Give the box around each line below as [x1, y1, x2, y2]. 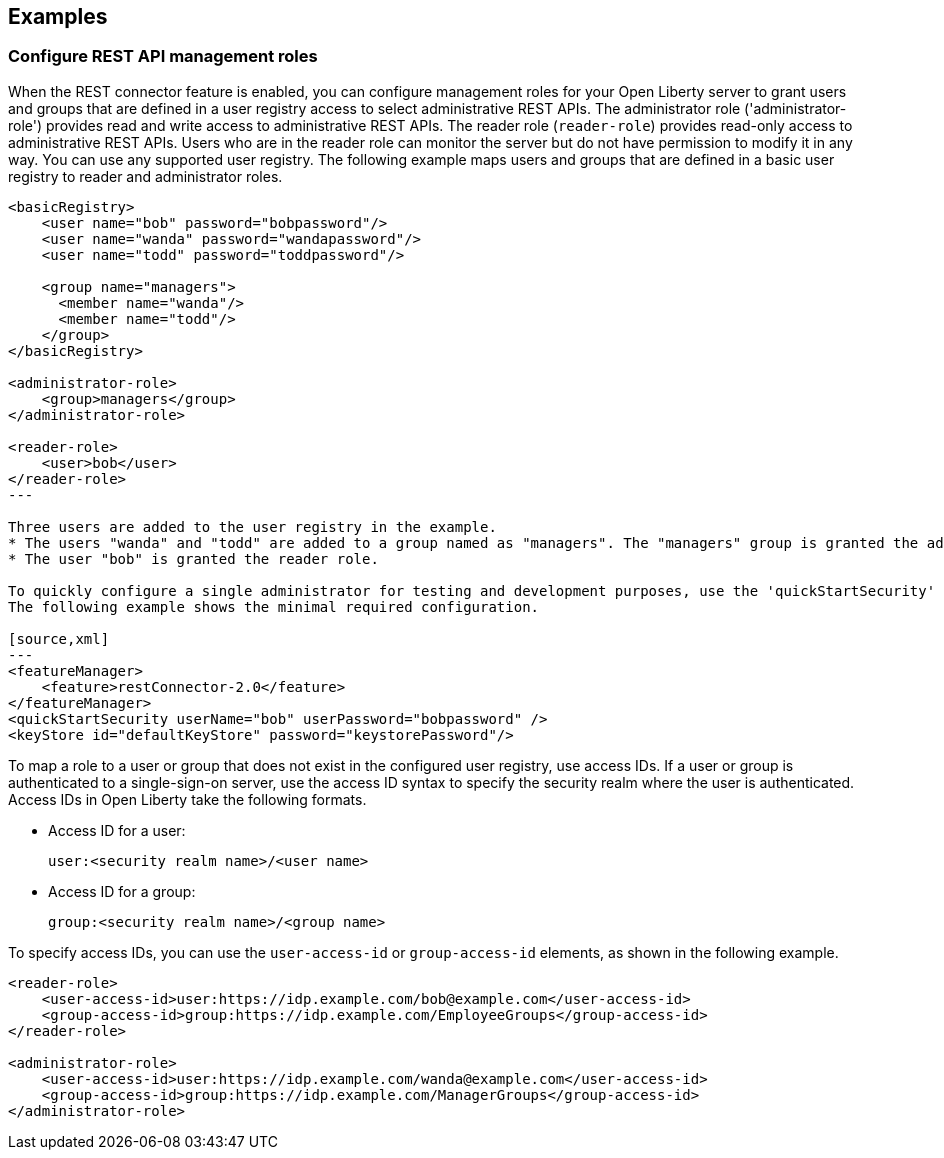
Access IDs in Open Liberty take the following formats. [8, 790, 367, 808]
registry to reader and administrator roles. [8, 167, 283, 185]
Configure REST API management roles [8, 46, 318, 67]
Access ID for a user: [48, 821, 186, 839]
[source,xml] [8, 630, 110, 647]
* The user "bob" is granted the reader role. [8, 550, 379, 567]
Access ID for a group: [48, 882, 196, 900]
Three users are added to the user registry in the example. [8, 518, 497, 535]
